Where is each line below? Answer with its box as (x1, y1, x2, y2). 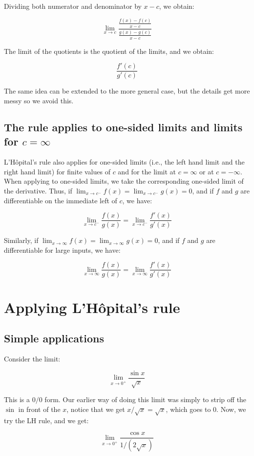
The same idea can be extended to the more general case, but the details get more (4, 86, 250, 96)
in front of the (18, 404, 61, 414)
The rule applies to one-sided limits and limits (4, 119, 243, 134)
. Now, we (216, 404, 246, 414)
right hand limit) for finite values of (4, 166, 110, 176)
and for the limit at (118, 166, 176, 176)
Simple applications (4, 331, 105, 346)
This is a (4, 394, 30, 405)
